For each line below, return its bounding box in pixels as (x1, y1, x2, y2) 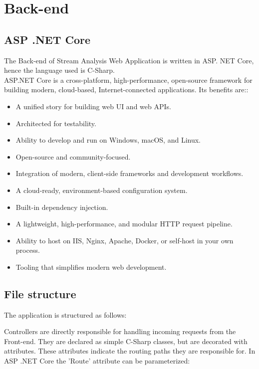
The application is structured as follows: (4, 309, 127, 320)
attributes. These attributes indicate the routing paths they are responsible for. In (4, 346, 256, 356)
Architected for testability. (15, 118, 96, 128)
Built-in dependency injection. (15, 201, 108, 212)
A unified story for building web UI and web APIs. (15, 101, 171, 111)
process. (15, 245, 40, 255)
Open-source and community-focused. (15, 151, 131, 162)
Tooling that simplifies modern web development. (15, 261, 167, 272)
